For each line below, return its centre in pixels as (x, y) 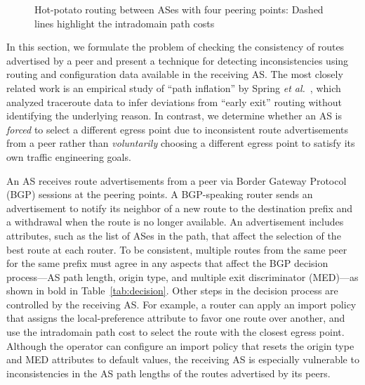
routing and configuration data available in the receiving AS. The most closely (175, 74)
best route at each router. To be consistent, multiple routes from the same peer (177, 249)
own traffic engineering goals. (69, 156)
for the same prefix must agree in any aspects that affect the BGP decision (167, 263)
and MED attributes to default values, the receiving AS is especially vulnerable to (183, 359)
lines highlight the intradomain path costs (125, 23)
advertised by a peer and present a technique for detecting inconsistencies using (178, 60)
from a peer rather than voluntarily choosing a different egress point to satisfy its (181, 143)
